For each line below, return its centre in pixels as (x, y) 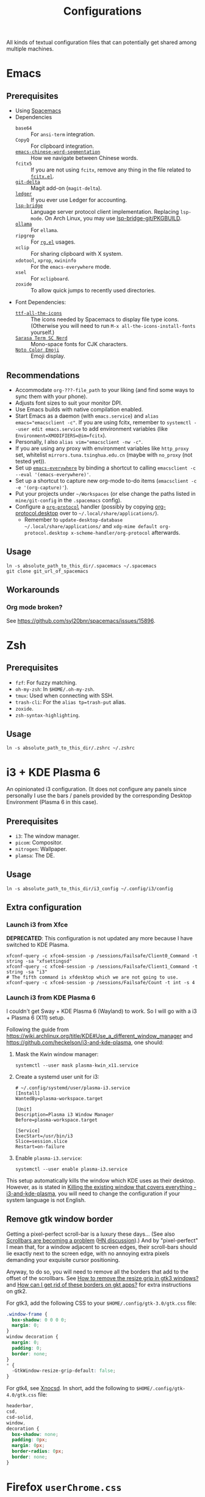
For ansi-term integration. (63, 134)
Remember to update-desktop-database (74, 520)
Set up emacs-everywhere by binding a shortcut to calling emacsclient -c (106, 468)
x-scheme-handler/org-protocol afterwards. (126, 533)
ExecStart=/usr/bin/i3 (44, 1136)
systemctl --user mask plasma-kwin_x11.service (77, 1065)
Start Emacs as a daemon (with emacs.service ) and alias (87, 416)
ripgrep (25, 236)
